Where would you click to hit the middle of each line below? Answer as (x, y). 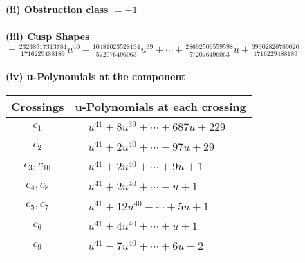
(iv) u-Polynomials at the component (96, 76)
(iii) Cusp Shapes (48, 36)
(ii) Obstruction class (57, 9)
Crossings (38, 106)
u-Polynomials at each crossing (160, 106)
